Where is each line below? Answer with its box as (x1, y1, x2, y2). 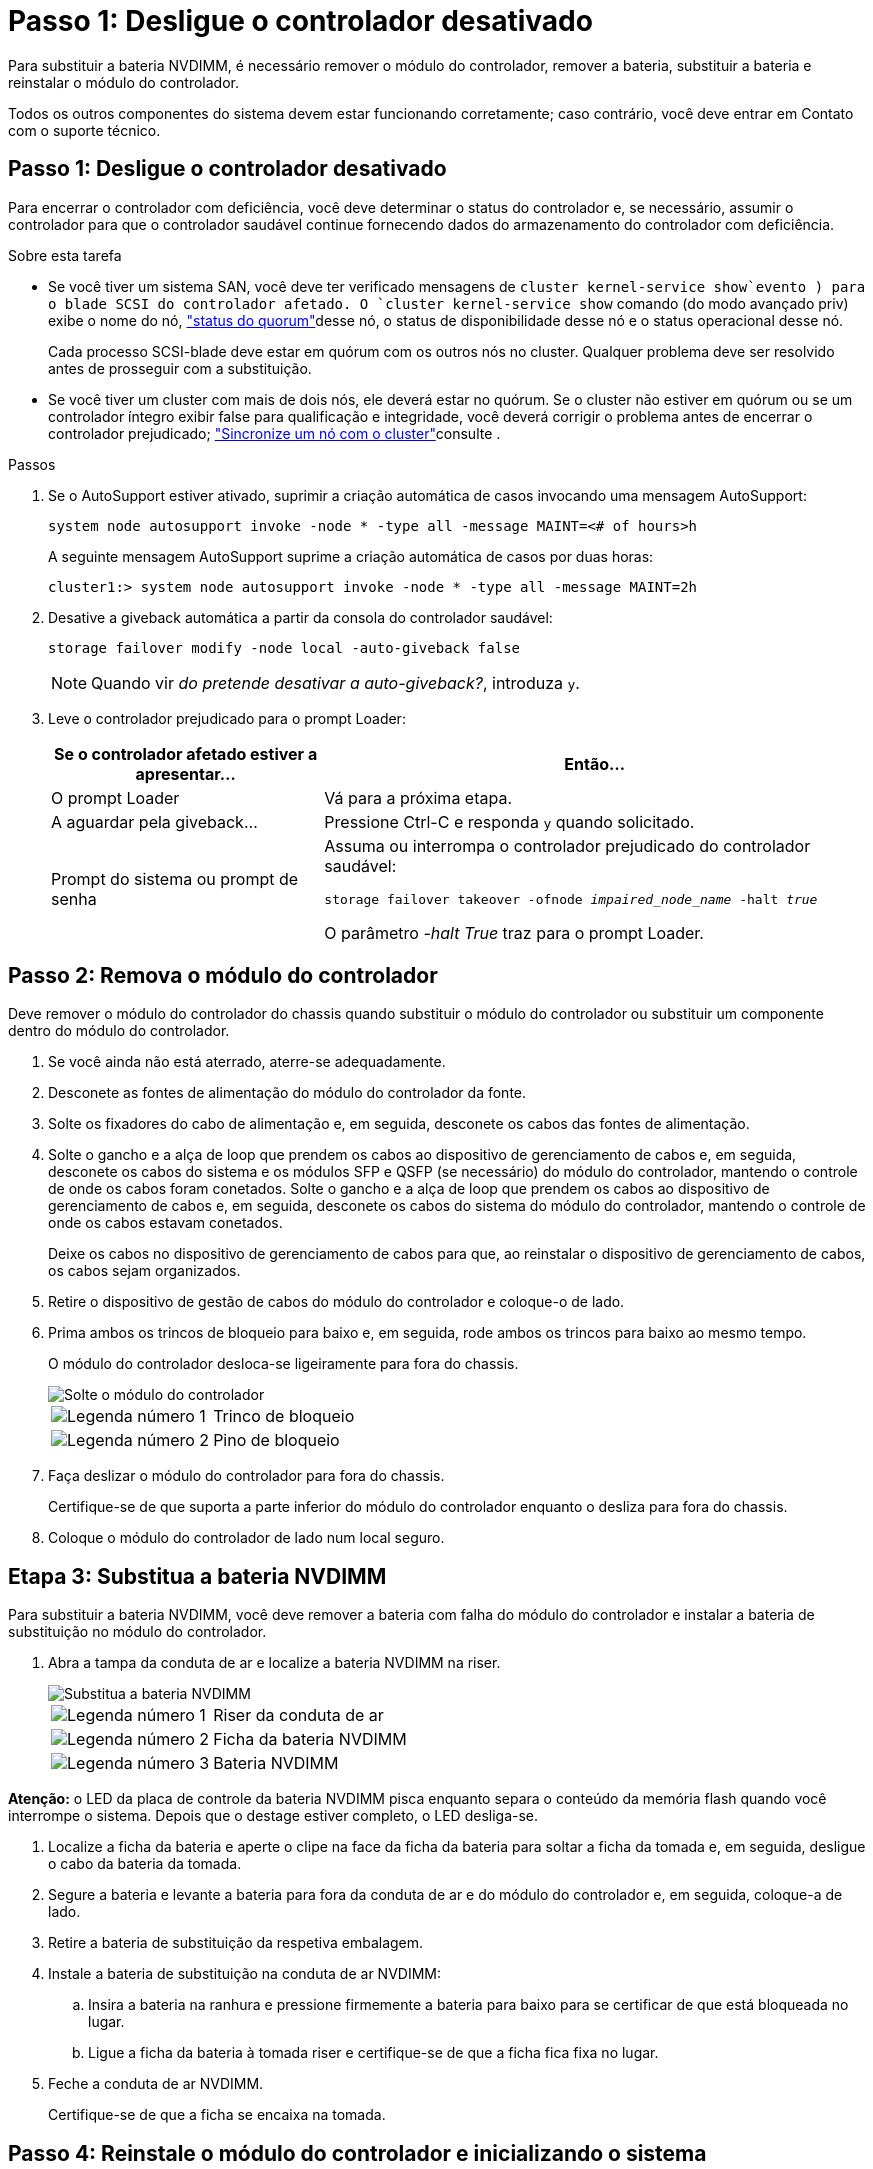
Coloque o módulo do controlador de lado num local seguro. (48, 1529, 445, 1547)
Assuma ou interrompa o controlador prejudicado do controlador (324, 835, 811, 856)
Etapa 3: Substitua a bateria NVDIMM (8, 1563, 387, 1589)
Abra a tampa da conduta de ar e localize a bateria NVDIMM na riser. (48, 1654, 501, 1672)
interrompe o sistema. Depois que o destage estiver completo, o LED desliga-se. (8, 1807, 539, 1825)
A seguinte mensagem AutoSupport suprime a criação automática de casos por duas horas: (48, 547, 654, 565)
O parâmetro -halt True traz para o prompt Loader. (324, 922, 704, 943)
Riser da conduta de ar (213, 1705, 384, 1726)
